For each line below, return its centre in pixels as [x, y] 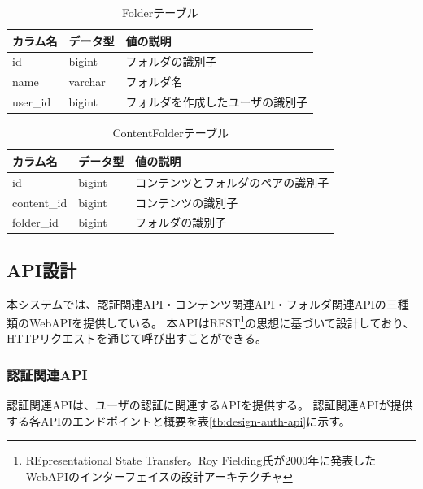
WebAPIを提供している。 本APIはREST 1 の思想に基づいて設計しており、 [222, 321]
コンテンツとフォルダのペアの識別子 [232, 182]
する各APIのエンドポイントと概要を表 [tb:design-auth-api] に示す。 [179, 420]
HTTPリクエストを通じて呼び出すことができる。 [137, 338]
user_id [32, 102]
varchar [87, 82]
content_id [40, 202]
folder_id [35, 222]
